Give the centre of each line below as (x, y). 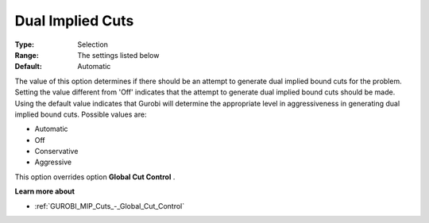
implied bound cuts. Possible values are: (81, 114)
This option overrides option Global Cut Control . (95, 177)
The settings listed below (118, 55)
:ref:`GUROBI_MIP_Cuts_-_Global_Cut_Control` (110, 206)
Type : (25, 44)
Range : (27, 55)
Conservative (56, 152)
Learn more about (45, 191)
